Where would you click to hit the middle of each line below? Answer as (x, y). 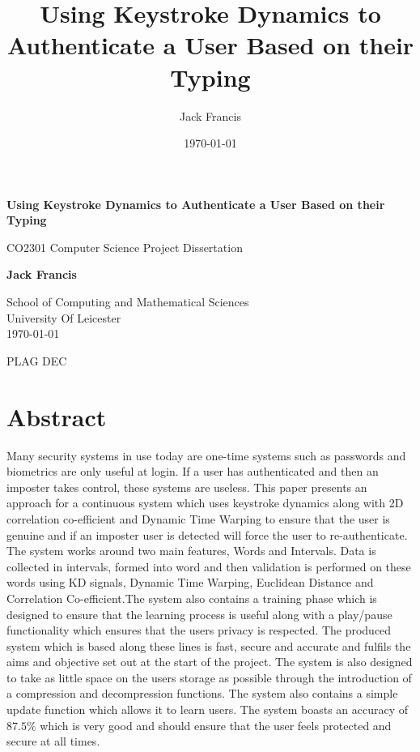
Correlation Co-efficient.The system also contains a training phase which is (192, 598)
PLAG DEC (37, 360)
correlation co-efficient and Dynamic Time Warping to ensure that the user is (198, 518)
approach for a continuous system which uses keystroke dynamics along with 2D (205, 503)
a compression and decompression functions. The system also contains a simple (202, 693)
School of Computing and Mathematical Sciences (128, 302)
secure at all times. (53, 741)
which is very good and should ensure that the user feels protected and (216, 725)
